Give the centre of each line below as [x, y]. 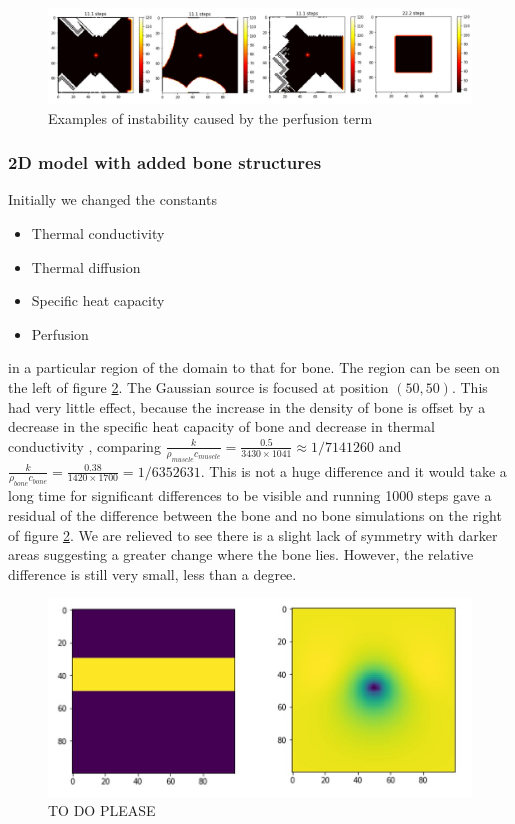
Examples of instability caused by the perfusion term [210, 117]
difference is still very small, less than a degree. [152, 573]
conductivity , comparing [84, 445]
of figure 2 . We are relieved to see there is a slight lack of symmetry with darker [253, 534]
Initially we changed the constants [112, 199]
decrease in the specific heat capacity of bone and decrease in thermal [221, 426]
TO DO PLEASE [102, 810]
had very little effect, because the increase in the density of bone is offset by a [247, 406]
